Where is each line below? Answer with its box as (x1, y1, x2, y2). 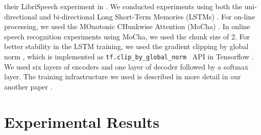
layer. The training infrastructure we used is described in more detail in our (4, 71, 241, 82)
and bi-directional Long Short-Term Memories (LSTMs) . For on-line (39, 11, 255, 21)
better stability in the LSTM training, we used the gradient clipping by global (4, 41, 249, 52)
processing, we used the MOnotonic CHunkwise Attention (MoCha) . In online (4, 21, 250, 32)
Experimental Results (4, 111, 159, 132)
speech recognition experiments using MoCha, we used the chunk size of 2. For (4, 31, 250, 41)
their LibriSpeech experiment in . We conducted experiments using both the (4, 1, 243, 11)
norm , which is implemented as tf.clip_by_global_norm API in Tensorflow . (4, 51, 254, 61)
